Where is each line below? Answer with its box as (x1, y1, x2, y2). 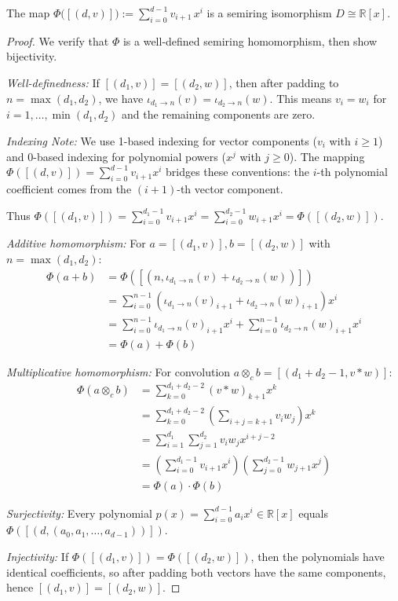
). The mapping (289, 148, 365, 164)
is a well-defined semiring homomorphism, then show (122, 32, 378, 49)
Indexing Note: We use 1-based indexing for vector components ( (6, 133, 317, 149)
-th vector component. (177, 181, 283, 197)
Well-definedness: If (6, 74, 100, 90)
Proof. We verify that (6, 32, 109, 49)
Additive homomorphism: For (6, 235, 146, 251)
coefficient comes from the (6, 181, 132, 197)
